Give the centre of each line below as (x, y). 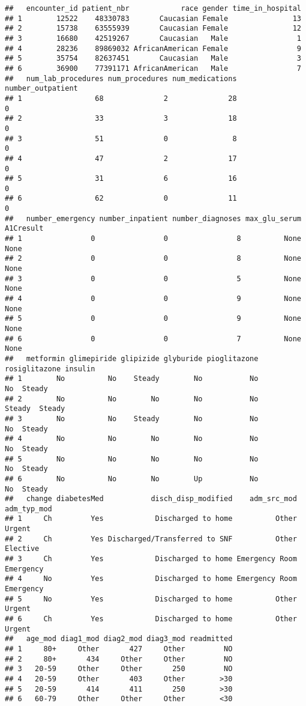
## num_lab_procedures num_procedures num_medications (121, 78)
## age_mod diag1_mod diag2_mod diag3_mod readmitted (119, 639)
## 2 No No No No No (132, 399)
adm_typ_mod (28, 509)
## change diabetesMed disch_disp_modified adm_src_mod (151, 499)
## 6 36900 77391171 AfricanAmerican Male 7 (153, 68)
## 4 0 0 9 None (153, 299)
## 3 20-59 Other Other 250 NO (119, 669)
